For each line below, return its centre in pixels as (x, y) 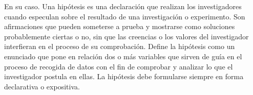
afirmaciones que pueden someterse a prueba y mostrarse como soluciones (120, 26)
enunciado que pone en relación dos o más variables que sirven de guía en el (123, 56)
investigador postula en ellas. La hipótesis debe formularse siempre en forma (124, 76)
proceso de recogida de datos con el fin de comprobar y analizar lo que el (119, 66)
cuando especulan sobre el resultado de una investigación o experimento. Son (125, 16)
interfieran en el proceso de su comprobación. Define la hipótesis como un (120, 46)
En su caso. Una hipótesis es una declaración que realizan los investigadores (123, 6)
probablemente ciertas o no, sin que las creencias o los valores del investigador (126, 36)
